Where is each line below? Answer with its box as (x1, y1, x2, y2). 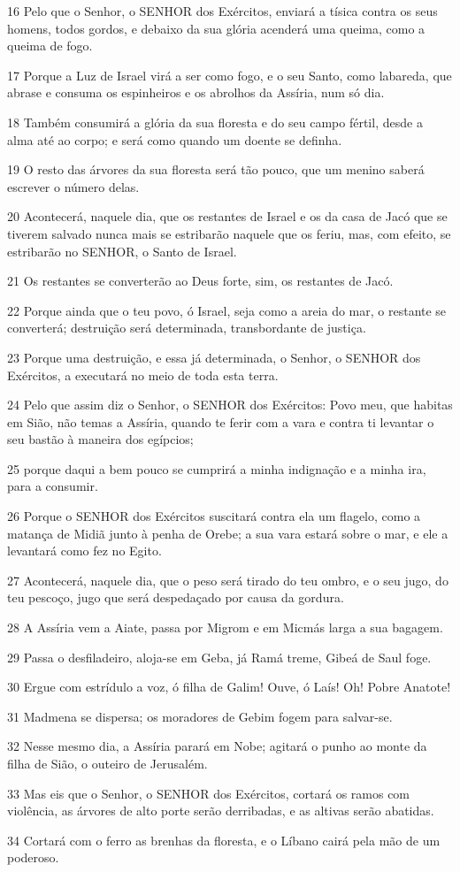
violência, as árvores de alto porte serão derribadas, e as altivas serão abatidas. (7, 801, 434, 820)
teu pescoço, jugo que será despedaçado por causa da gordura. (7, 588, 344, 607)
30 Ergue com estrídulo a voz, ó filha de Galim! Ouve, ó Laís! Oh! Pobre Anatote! (7, 677, 451, 696)
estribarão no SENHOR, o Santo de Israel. (7, 241, 237, 260)
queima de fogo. (7, 36, 93, 55)
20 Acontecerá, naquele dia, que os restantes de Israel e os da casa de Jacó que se (7, 207, 448, 226)
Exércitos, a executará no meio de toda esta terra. (7, 365, 279, 384)
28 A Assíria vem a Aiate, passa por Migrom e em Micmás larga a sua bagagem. (7, 618, 443, 637)
